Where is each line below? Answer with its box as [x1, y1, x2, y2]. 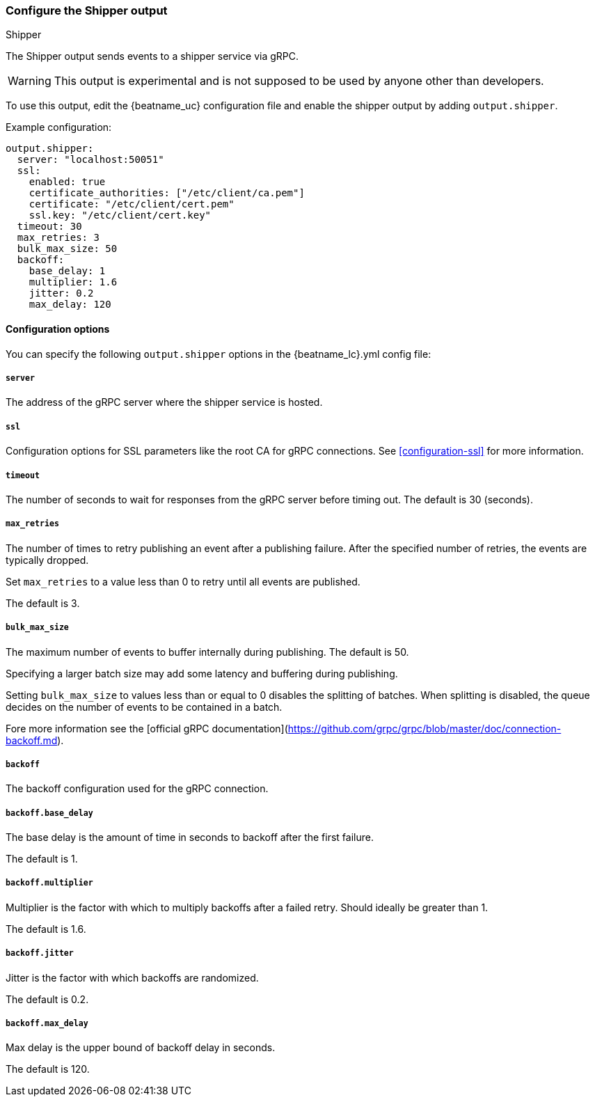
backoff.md [6, 734, 58, 746]
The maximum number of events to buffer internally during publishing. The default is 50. [6, 645, 409, 658]
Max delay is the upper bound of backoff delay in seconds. [6, 1041, 276, 1054]
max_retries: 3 [17, 232, 100, 244]
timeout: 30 [17, 221, 82, 233]
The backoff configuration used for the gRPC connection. [6, 782, 269, 795]
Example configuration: [6, 121, 112, 134]
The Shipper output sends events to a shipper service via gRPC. [6, 50, 299, 63]
